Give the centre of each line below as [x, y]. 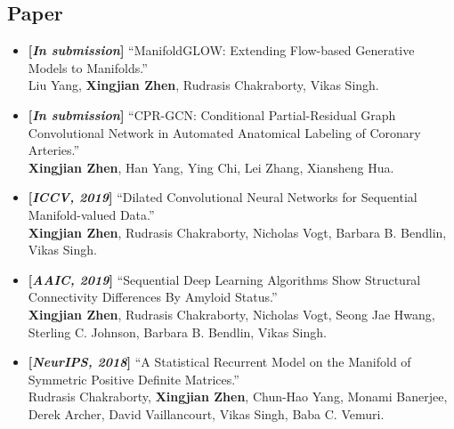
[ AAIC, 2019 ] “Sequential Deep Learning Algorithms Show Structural [224, 279]
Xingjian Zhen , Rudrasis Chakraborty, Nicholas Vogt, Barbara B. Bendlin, [237, 232]
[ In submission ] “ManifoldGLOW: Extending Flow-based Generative [221, 50]
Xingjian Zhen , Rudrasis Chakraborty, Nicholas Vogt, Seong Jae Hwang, [231, 314]
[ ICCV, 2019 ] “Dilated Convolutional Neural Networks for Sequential [223, 197]
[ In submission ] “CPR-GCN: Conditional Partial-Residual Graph [212, 114]
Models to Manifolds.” [88, 67]
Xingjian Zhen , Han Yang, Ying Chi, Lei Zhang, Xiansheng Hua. [211, 167]
